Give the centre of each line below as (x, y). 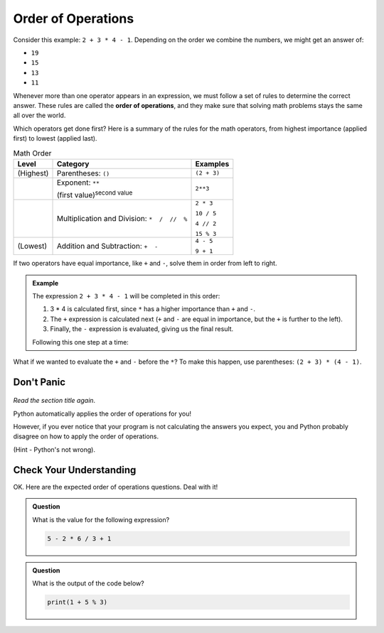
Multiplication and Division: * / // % (122, 219)
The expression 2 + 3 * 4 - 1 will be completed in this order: (126, 296)
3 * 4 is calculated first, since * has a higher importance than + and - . (153, 309)
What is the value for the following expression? (101, 519)
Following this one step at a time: (81, 342)
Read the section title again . (54, 401)
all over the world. (39, 115)
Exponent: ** (78, 183)
